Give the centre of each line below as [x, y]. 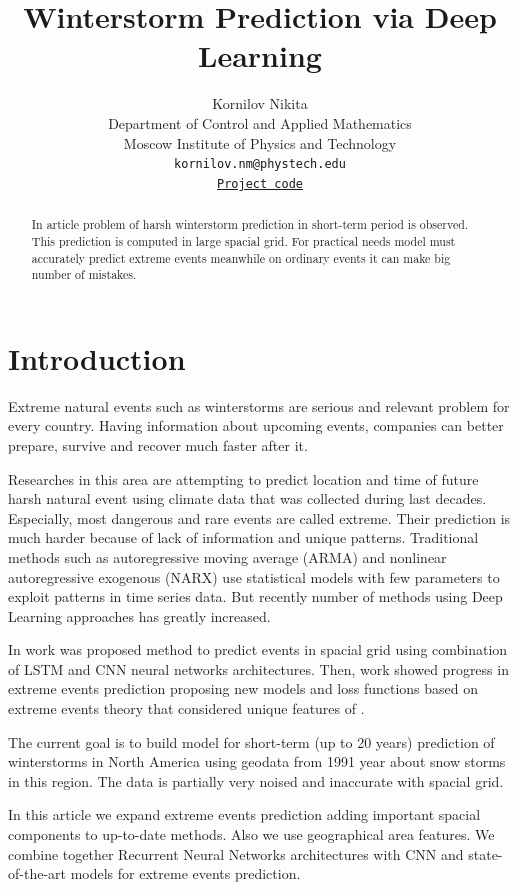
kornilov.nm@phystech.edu [260, 164]
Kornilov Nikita [260, 103]
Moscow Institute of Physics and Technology [260, 142]
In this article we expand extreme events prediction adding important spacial [244, 814]
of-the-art [37, 873]
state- [485, 853]
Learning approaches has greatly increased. [139, 615]
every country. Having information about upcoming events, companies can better [256, 425]
